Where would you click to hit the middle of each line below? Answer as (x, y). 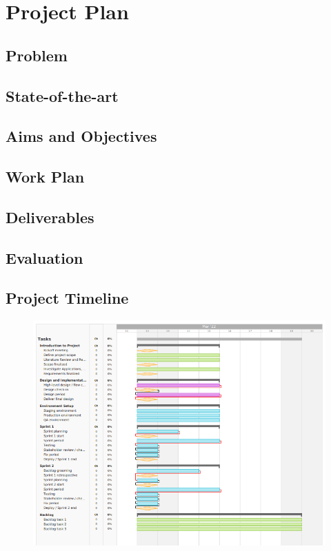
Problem (37, 55)
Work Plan (45, 177)
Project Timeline (67, 298)
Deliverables (50, 217)
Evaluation (44, 257)
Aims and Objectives (81, 136)
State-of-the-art (62, 95)
